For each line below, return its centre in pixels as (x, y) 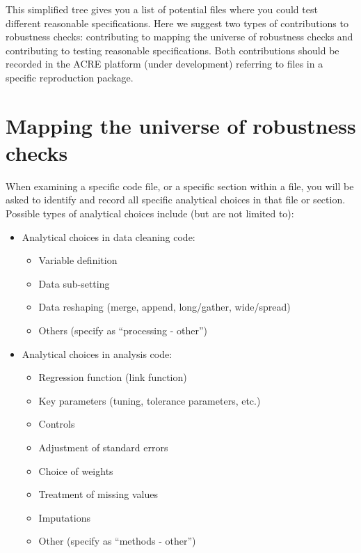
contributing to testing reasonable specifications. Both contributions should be (173, 50)
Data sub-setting (74, 283)
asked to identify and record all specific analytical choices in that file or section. (176, 200)
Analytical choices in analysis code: (97, 353)
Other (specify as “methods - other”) (117, 541)
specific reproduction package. (70, 77)
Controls (57, 424)
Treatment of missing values (98, 494)
